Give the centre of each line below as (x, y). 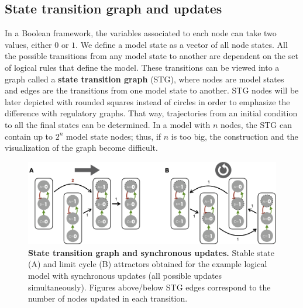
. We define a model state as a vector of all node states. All (182, 44)
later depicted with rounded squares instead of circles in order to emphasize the (147, 101)
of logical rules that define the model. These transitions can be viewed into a (142, 67)
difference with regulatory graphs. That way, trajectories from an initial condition (151, 113)
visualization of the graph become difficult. (81, 148)
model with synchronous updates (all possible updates (125, 275)
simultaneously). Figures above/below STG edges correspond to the (149, 287)
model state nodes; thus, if (114, 136)
